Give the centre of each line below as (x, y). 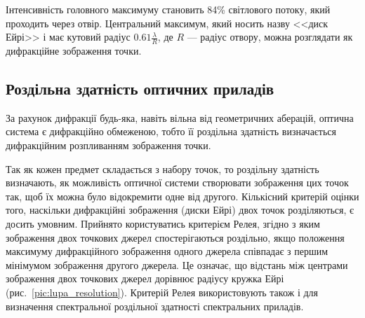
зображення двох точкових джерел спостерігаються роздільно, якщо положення (175, 237)
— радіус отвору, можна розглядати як (270, 37)
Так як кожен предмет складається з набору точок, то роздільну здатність (162, 168)
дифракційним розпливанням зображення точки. (108, 145)
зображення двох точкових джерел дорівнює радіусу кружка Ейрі (145, 278)
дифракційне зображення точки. (74, 51)
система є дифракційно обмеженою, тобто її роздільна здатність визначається (171, 131)
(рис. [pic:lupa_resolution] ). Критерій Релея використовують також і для (162, 292)
